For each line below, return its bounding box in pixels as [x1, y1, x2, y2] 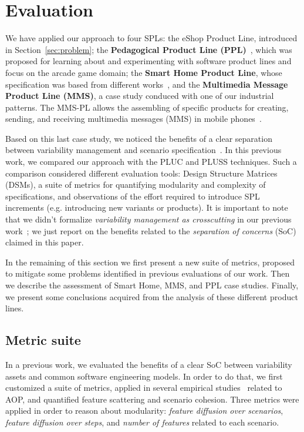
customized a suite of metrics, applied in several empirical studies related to [5, 381, 282, 394]
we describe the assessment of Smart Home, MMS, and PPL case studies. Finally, [5, 279, 299, 291]
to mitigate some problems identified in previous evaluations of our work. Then [5, 267, 290, 280]
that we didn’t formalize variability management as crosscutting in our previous [5, 213, 292, 225]
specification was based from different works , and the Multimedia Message [5, 78, 288, 90]
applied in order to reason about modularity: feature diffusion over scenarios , [5, 404, 283, 417]
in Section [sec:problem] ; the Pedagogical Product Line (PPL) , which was [5, 43, 292, 55]
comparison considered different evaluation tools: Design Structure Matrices [5, 167, 278, 179]
